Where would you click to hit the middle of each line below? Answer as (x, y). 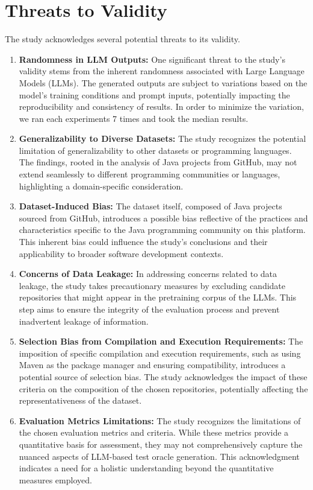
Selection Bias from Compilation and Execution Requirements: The (161, 341)
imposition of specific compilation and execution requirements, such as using (160, 353)
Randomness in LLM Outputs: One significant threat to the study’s (152, 59)
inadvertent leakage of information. (84, 321)
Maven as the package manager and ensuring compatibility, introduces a (152, 365)
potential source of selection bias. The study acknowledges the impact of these (163, 376)
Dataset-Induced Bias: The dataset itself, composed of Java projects (150, 206)
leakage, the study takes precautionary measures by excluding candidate (152, 285)
